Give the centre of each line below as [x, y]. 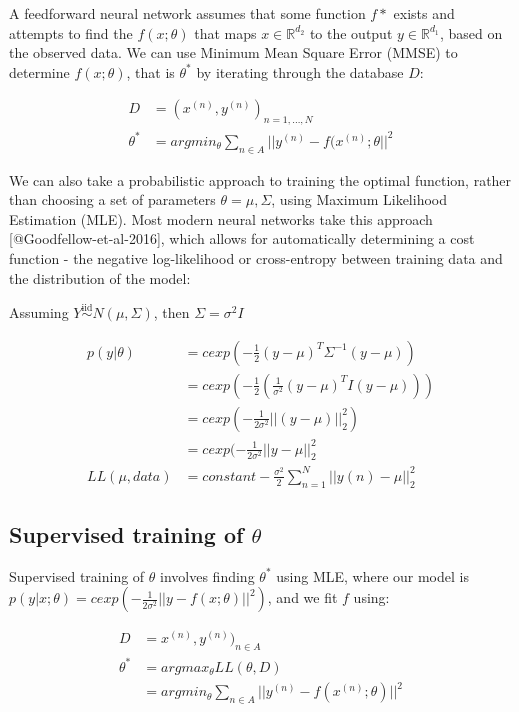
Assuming [39, 312]
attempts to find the [71, 32]
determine [39, 71]
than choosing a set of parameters [112, 199]
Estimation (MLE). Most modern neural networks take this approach [221, 218]
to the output [351, 32]
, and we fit [302, 597]
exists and [424, 13]
